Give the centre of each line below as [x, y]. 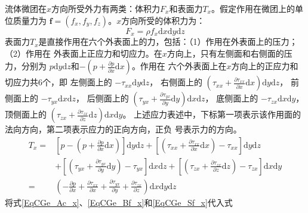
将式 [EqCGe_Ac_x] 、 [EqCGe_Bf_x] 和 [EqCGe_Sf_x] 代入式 [119, 202]
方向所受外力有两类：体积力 [106, 8]
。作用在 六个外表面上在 [179, 66]
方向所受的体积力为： [163, 20]
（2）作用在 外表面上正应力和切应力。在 [84, 53]
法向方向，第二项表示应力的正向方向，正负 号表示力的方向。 [123, 129]
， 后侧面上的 [102, 98]
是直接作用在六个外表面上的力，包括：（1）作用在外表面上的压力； [168, 41]
